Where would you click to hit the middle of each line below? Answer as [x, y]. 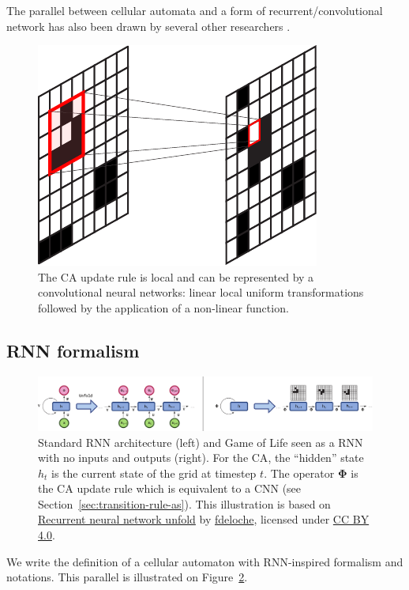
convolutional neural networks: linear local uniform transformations [201, 292]
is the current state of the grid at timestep [154, 473]
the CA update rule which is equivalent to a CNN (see [170, 488]
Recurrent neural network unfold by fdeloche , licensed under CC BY [204, 519]
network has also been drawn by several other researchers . [148, 26]
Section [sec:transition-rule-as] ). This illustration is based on [184, 503]
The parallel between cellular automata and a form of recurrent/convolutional [195, 10]
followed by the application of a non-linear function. [163, 307]
